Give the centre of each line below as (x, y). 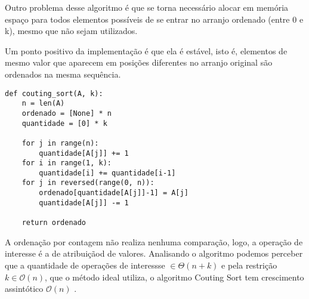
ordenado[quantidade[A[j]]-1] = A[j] (114, 193)
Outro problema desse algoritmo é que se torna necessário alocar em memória (147, 7)
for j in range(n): (60, 143)
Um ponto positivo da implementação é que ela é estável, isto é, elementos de (146, 50)
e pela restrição (249, 265)
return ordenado (54, 223)
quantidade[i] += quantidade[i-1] (107, 173)
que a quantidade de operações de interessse (85, 265)
